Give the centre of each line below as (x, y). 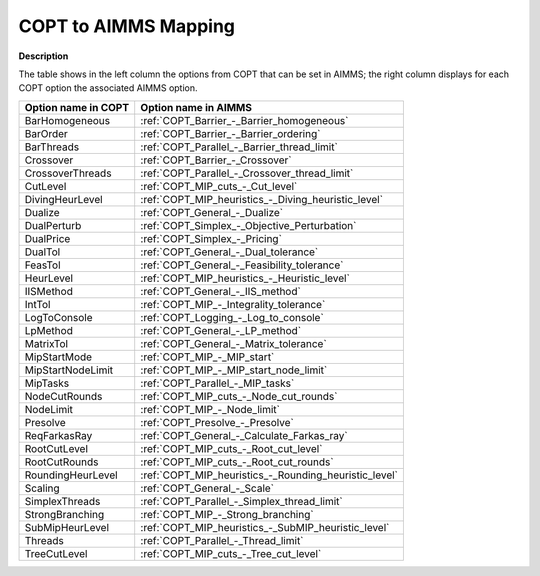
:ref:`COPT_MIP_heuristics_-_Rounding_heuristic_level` (269, 475)
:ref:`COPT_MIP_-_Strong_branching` (227, 514)
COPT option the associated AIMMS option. (108, 88)
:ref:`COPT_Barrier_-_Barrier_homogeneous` (244, 120)
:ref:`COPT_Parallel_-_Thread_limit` (222, 540)
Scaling (42, 488)
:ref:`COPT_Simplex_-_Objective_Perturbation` (248, 225)
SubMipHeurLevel (67, 527)
